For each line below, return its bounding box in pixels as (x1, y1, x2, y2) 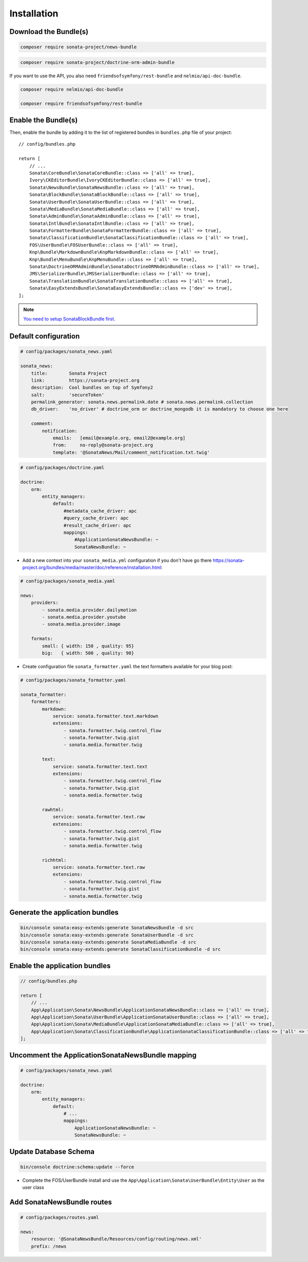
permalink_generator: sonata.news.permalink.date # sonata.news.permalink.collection (31, 399, 254, 405)
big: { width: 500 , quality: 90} (42, 650, 134, 656)
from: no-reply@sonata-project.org (52, 442, 153, 448)
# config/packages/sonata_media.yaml (20, 578, 115, 584)
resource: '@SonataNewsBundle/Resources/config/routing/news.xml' (31, 1236, 202, 1242)
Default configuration (9, 332, 80, 341)
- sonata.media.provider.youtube (42, 614, 126, 620)
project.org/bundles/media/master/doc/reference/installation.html (22, 564, 162, 571)
